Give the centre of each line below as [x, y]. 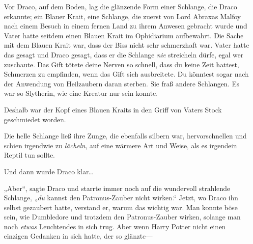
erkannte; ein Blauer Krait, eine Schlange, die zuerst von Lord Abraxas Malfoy [123, 16]
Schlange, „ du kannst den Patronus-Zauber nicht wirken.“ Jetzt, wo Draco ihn [121, 198]
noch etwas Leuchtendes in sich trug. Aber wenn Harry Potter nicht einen [115, 226]
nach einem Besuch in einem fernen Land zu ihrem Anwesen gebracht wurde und [126, 26]
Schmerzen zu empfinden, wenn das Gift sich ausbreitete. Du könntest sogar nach [126, 74]
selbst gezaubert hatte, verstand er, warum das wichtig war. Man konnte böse [121, 207]
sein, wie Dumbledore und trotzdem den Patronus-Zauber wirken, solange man [122, 217]
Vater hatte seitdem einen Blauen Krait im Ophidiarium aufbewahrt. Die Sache [124, 35]
